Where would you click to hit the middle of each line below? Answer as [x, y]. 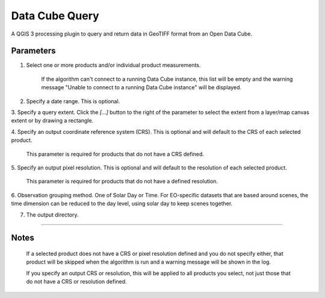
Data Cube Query [55, 16]
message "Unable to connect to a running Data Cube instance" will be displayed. [141, 87]
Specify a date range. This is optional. [73, 101]
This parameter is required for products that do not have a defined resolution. [122, 182]
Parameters [33, 51]
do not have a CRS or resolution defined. [76, 282]
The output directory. [52, 215]
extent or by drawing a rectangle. [52, 121]
